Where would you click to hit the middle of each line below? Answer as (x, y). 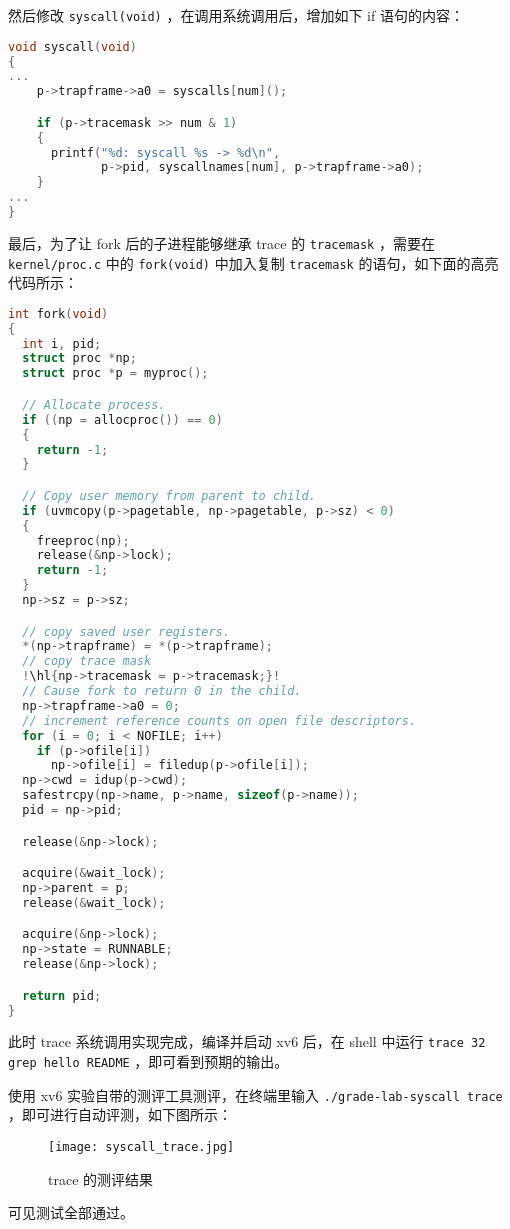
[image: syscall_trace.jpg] (141, 1147)
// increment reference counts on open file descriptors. (219, 720)
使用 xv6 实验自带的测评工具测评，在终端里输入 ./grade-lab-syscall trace (255, 1094)
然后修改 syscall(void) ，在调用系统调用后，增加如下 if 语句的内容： (236, 15)
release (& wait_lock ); (94, 902)
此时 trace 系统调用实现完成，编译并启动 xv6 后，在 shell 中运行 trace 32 (247, 1041)
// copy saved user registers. (126, 631)
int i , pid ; (62, 343)
